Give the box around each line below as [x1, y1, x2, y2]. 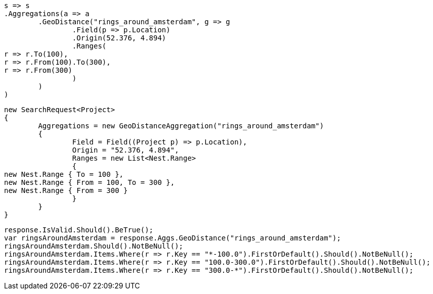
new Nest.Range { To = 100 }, [4, 170, 124, 178]
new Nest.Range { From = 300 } [4, 186, 128, 194]
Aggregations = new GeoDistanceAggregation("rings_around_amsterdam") [38, 122, 324, 130]
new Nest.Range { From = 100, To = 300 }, [4, 178, 175, 186]
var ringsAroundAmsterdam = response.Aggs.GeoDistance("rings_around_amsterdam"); [4, 234, 341, 242]
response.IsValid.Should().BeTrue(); [4, 226, 154, 234]
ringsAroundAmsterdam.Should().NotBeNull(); [4, 242, 184, 250]
